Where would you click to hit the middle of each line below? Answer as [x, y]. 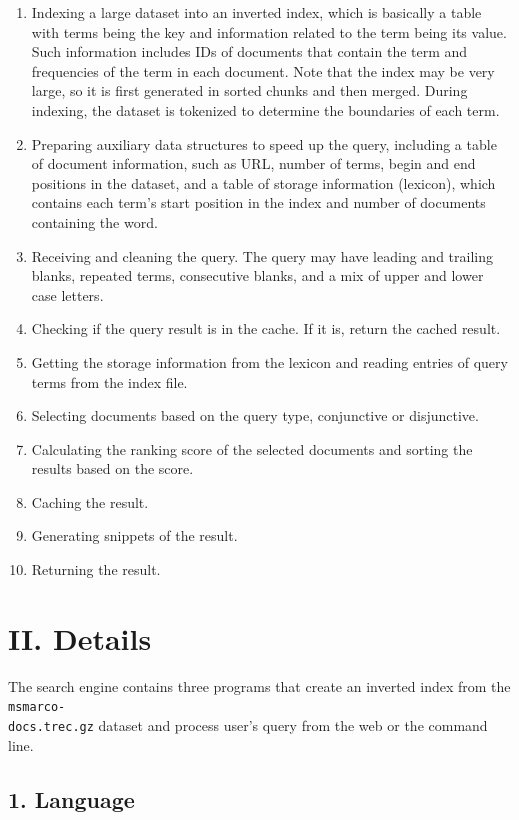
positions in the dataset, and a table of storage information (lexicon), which [263, 182]
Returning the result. [96, 569]
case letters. [67, 294]
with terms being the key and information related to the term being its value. [269, 31]
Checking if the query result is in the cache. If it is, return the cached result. [266, 328]
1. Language [71, 798]
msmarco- [37, 707]
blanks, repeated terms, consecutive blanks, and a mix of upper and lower [257, 275]
